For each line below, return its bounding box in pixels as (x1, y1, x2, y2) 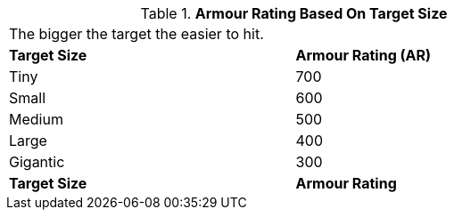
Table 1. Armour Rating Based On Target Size (140, 4, 448, 22)
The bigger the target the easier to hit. (9, 25, 264, 43)
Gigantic (9, 153, 65, 171)
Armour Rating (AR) (295, 46, 432, 64)
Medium (9, 110, 63, 128)
